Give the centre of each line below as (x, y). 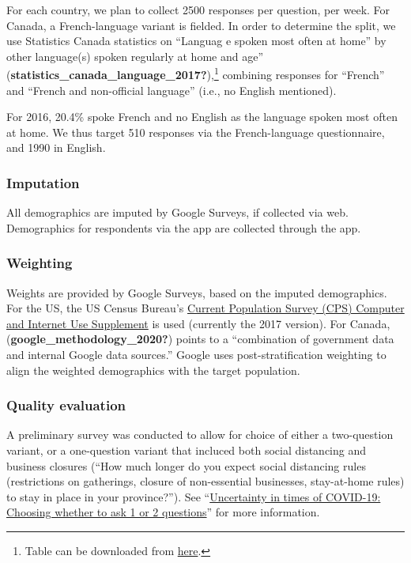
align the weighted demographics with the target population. (153, 370)
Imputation (43, 182)
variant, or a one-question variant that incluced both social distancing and (186, 450)
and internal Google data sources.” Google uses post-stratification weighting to (196, 354)
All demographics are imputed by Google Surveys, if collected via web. (177, 212)
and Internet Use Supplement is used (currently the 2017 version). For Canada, (198, 323)
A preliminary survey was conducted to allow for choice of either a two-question (200, 435)
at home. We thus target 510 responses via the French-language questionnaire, (196, 132)
